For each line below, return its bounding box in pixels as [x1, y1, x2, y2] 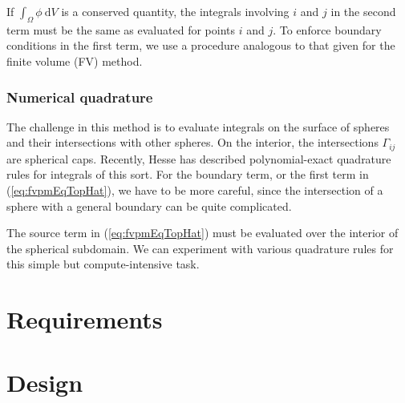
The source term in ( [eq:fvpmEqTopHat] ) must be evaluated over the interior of [6, 224, 399, 241]
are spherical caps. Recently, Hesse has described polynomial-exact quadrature [6, 150, 391, 167]
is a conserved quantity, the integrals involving [61, 3, 290, 19]
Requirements [6, 303, 163, 336]
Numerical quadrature [6, 87, 153, 107]
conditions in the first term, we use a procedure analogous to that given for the [6, 37, 395, 54]
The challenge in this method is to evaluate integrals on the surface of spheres [6, 118, 390, 135]
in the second [330, 3, 396, 19]
